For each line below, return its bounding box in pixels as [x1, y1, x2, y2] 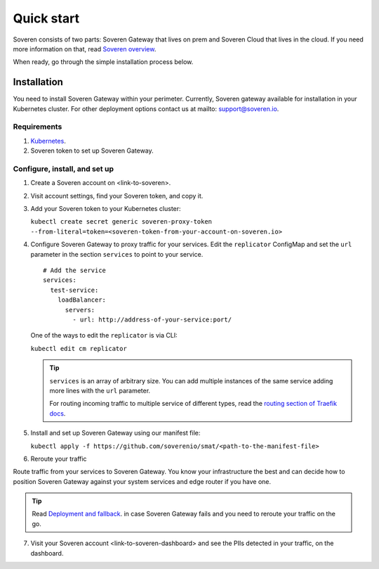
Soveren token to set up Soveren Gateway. [30, 146, 154, 155]
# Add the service [43, 267, 107, 274]
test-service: [50, 286, 99, 294]
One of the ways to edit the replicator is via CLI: [30, 331, 178, 340]
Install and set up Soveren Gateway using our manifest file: [30, 429, 201, 437]
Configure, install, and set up [13, 164, 114, 174]
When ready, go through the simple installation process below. [13, 58, 194, 66]
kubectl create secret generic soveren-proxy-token [30, 218, 213, 226]
